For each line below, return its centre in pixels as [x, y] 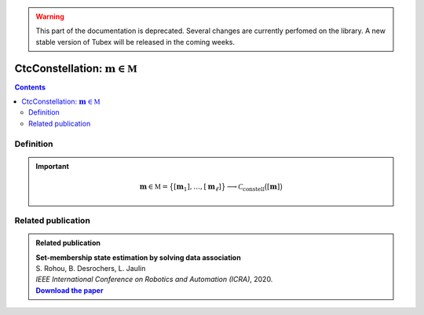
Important [53, 166]
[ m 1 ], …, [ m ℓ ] [197, 187]
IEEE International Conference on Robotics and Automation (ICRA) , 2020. [154, 280]
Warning [50, 16]
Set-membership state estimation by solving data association [138, 257]
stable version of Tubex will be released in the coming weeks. [135, 42]
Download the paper [69, 290]
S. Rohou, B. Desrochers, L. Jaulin [91, 268]
